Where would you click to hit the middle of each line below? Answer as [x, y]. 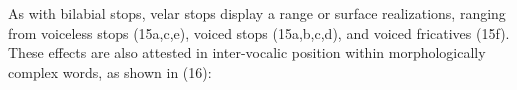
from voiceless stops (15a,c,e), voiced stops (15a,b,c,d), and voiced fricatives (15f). [259, 32]
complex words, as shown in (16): [110, 71]
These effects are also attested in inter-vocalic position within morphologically [247, 52]
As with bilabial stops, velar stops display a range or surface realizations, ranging [257, 13]
